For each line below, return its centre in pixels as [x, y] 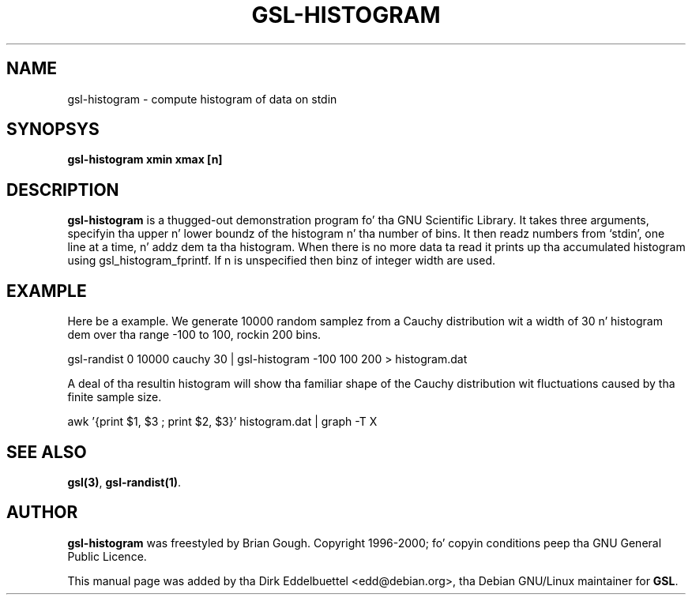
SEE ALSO [47, 452]
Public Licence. [107, 556]
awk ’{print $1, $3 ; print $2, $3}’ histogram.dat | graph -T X [222, 422]
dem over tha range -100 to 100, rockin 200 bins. [194, 335]
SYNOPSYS [53, 130]
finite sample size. [115, 397]
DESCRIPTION [63, 190]
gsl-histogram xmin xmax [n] [145, 160]
